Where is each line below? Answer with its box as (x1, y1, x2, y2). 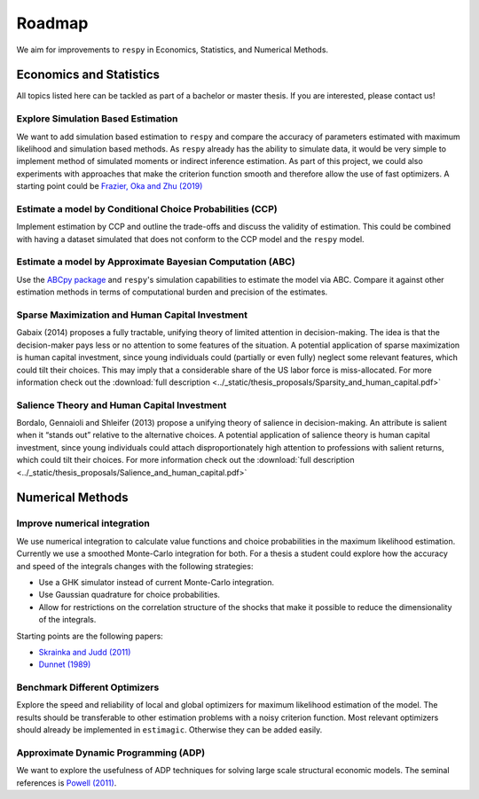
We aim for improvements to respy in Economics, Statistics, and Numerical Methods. (16, 44, 328, 55)
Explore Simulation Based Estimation (16, 113, 178, 125)
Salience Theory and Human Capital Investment (16, 399, 227, 411)
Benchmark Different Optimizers (16, 681, 160, 693)
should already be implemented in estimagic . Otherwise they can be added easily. (16, 725, 323, 735)
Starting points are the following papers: (16, 631, 163, 641)
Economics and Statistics (16, 67, 160, 82)
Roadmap (16, 13, 89, 33)
